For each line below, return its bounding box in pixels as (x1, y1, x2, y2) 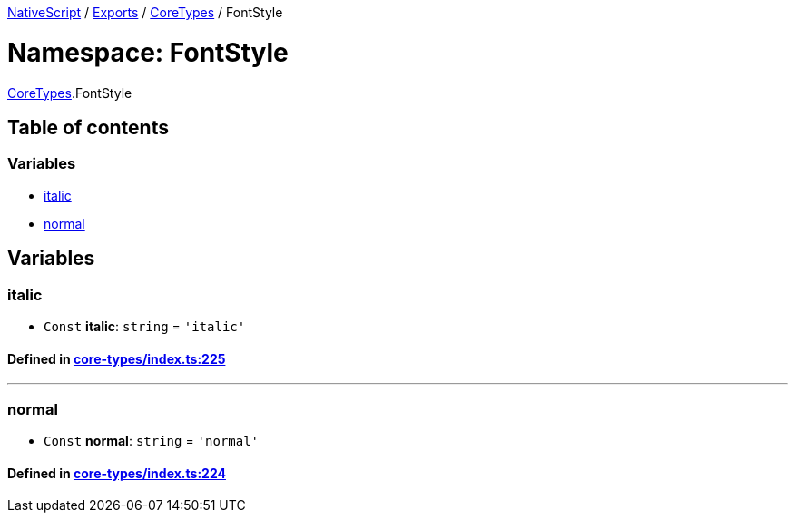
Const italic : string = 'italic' (44, 318, 246, 334)
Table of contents (7, 115, 169, 139)
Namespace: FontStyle (7, 36, 289, 68)
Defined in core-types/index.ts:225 (7, 350, 226, 367)
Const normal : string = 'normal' (44, 432, 260, 448)
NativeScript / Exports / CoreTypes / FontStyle (7, 5, 283, 20)
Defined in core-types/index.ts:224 (7, 465, 226, 481)
